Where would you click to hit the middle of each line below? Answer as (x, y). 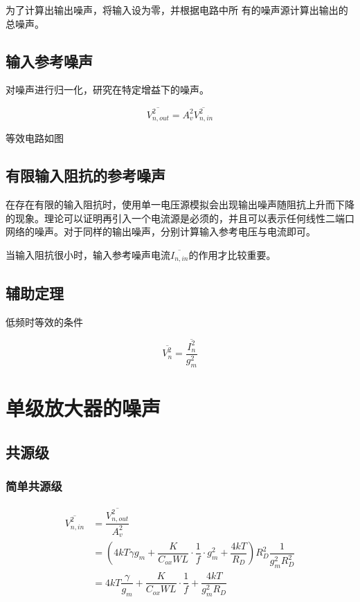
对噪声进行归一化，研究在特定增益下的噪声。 (107, 90)
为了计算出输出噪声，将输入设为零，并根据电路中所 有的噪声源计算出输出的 (177, 10)
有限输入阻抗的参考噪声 (85, 175)
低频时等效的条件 (44, 321)
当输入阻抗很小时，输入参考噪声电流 (88, 255)
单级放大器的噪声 (83, 408)
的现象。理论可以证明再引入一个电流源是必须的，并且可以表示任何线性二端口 (180, 218)
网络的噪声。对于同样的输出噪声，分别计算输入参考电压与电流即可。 (161, 231)
